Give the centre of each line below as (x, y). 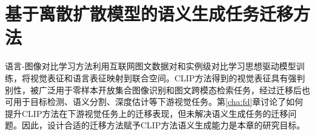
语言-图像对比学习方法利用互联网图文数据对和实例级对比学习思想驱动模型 (151, 66)
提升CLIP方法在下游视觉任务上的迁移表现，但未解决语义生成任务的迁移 (147, 113)
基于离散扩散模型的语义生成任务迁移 (149, 14)
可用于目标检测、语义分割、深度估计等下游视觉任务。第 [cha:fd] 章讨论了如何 (154, 102)
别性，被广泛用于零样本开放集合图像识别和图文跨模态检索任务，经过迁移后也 (157, 89)
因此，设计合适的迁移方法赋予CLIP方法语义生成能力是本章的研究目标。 (163, 125)
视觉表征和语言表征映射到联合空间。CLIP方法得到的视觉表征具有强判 (167, 77)
